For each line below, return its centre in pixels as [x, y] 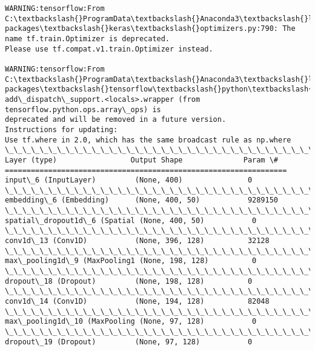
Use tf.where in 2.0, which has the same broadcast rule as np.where [148, 140]
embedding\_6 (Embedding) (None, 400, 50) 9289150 [142, 200]
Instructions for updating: [61, 129]
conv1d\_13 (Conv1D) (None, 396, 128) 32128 [137, 241]
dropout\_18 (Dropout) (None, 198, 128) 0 [129, 281]
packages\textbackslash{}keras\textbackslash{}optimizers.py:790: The [150, 29]
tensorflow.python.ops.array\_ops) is [83, 109]
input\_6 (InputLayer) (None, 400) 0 [129, 180]
